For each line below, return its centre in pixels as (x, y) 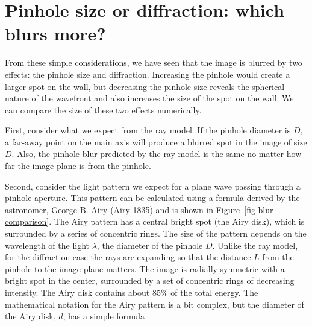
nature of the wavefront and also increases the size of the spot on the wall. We (149, 98)
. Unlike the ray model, (255, 245)
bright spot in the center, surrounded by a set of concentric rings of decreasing (150, 280)
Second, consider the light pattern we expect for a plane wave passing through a (153, 186)
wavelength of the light (47, 245)
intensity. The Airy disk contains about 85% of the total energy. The (132, 292)
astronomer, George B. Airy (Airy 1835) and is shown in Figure (123, 209)
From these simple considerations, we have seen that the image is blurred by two (154, 62)
